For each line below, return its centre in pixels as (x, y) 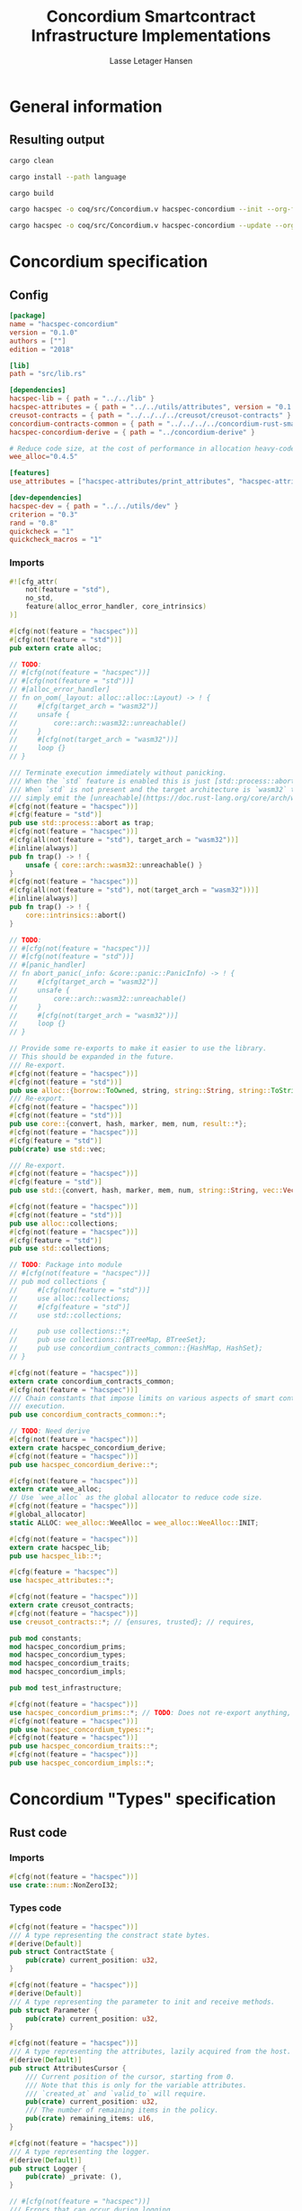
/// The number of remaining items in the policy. (122, 2110)
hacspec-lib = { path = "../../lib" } (82, 399)
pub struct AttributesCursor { (68, 2068)
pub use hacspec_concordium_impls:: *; (82, 1763)
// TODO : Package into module (66, 1265)
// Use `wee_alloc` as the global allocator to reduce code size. (136, 1498)
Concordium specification (109, 262)
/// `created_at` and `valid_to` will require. (116, 2094)
